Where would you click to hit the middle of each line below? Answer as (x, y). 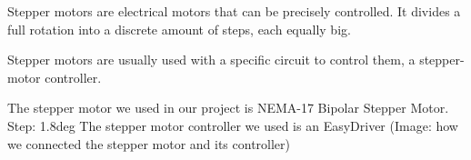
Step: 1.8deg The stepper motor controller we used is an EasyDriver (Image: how (233, 125)
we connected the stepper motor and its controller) (149, 143)
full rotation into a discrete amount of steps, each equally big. (179, 29)
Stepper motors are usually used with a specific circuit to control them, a (211, 60)
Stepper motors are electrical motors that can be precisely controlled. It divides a (234, 11)
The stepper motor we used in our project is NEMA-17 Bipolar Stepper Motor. (228, 108)
